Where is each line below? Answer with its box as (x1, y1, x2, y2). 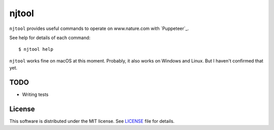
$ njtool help (18, 46, 53, 52)
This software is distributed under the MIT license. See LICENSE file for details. (9, 118, 175, 124)
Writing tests (22, 91, 49, 97)
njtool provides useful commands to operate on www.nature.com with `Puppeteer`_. (9, 25, 189, 31)
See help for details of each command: (9, 35, 91, 41)
